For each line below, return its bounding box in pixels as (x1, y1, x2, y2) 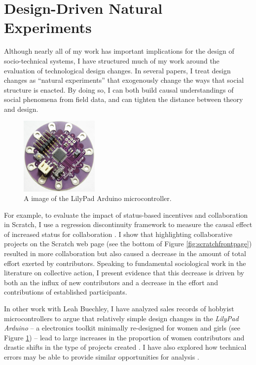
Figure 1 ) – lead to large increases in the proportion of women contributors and (4, 332, 245, 342)
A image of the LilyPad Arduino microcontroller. (24, 193, 172, 203)
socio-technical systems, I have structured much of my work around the (4, 55, 219, 66)
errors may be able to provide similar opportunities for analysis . (4, 352, 199, 362)
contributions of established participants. (4, 287, 127, 297)
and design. (4, 103, 38, 114)
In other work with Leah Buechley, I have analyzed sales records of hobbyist (4, 303, 234, 314)
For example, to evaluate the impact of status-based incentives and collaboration (4, 209, 248, 220)
